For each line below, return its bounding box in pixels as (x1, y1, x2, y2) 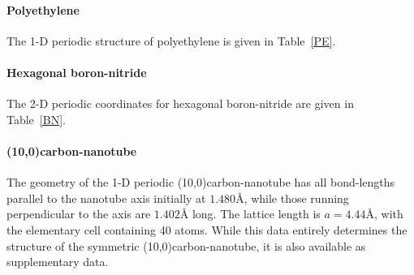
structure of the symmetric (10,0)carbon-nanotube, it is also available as (6, 237, 366, 254)
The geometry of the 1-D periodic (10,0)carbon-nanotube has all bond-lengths (6, 174, 395, 191)
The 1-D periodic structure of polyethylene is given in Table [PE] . (6, 32, 336, 49)
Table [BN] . (6, 110, 66, 127)
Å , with (365, 205, 403, 222)
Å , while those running (235, 189, 349, 206)
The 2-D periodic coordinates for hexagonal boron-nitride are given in (6, 95, 354, 112)
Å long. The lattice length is (179, 205, 321, 222)
